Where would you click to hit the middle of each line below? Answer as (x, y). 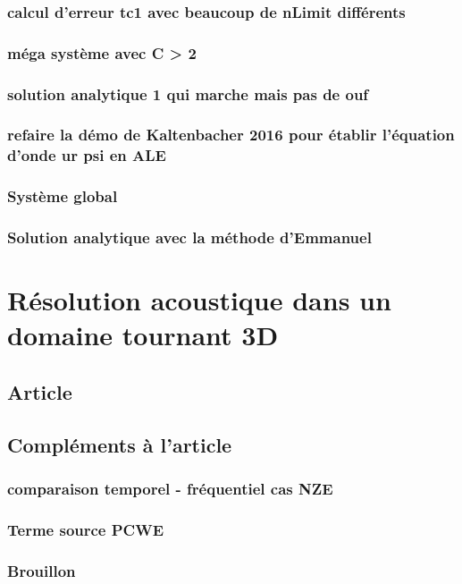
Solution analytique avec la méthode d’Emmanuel (189, 237)
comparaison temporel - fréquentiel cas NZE (170, 489)
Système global (63, 196)
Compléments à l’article (120, 444)
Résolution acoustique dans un (199, 300)
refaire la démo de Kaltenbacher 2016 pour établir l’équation (231, 135)
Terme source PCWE (86, 529)
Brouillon (42, 570)
